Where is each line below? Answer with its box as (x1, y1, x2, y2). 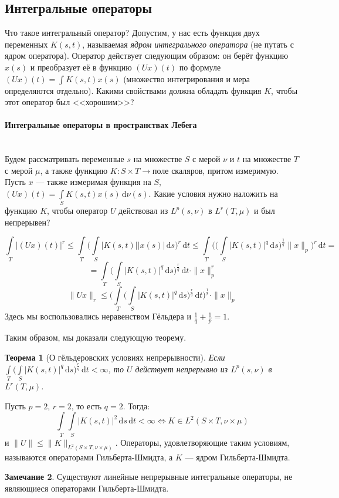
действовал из (118, 204, 168, 217)
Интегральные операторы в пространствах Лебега (5, 119, 197, 131)
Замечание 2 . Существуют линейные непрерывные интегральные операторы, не (5, 470, 293, 483)
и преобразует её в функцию (30, 60, 132, 73)
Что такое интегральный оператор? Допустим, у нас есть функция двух (5, 26, 260, 39)
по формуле (179, 60, 221, 73)
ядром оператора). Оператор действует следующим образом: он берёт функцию (5, 49, 289, 62)
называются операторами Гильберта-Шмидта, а (5, 450, 173, 463)
